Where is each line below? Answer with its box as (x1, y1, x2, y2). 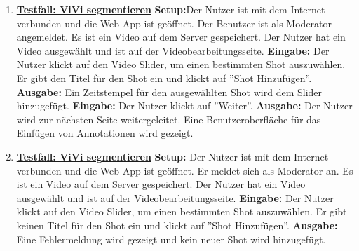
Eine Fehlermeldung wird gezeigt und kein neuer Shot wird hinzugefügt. (16, 231, 326, 246)
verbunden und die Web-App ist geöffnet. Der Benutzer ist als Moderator (16, 15, 332, 30)
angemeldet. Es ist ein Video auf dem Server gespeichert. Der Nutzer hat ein (16, 29, 346, 44)
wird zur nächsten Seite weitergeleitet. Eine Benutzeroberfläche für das (16, 111, 321, 126)
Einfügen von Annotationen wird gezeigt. (16, 125, 194, 140)
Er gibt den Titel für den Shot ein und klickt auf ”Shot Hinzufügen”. (16, 70, 312, 85)
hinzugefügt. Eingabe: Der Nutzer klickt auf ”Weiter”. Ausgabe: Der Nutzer (16, 98, 353, 113)
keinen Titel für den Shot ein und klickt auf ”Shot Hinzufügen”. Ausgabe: (16, 217, 338, 232)
